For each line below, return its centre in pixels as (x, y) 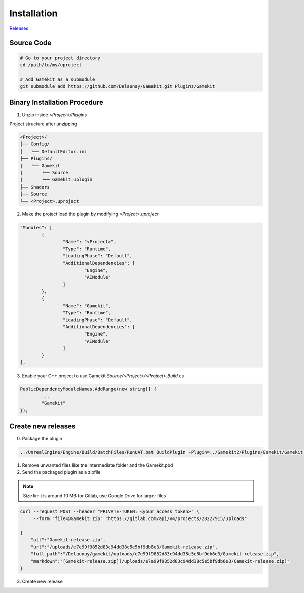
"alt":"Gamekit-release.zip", (68, 540)
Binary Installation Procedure (56, 102)
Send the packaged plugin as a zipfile (61, 472)
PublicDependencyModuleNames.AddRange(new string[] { (88, 389)
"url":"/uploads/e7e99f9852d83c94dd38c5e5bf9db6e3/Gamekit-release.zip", (124, 547)
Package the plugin (42, 438)
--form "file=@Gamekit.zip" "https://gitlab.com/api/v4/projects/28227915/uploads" (140, 519)
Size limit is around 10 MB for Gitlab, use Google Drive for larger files (94, 495)
